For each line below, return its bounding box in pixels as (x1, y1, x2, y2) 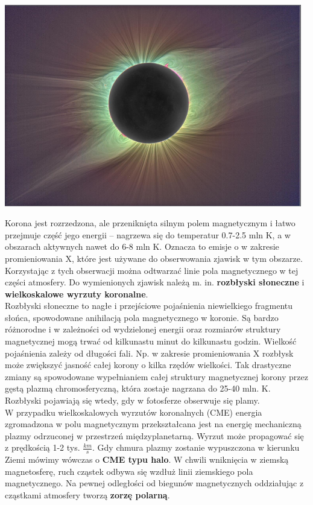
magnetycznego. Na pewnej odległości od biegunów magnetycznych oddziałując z (5, 477, 304, 489)
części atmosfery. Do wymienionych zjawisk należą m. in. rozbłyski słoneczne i (5, 276, 305, 288)
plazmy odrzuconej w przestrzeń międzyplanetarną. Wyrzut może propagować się (5, 429, 304, 442)
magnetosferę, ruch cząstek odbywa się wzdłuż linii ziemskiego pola (5, 465, 253, 477)
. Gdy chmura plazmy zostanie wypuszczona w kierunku (92, 441, 300, 454)
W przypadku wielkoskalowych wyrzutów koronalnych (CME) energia (5, 405, 262, 418)
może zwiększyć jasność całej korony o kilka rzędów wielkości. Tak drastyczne (5, 358, 291, 371)
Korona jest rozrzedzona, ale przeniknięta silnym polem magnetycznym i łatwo (5, 217, 296, 229)
